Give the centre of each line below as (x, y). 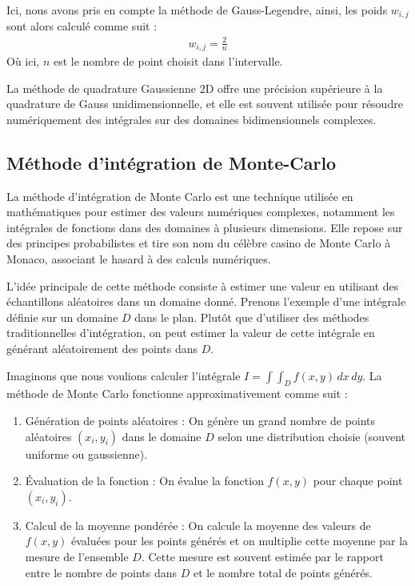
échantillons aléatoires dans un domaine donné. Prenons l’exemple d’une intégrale (206, 301)
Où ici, (23, 61)
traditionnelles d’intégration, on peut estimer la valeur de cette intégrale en (191, 333)
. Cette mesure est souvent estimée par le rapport (262, 556)
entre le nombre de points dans (101, 572)
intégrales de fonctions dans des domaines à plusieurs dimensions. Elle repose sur (205, 227)
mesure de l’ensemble (77, 556)
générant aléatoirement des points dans (102, 348)
